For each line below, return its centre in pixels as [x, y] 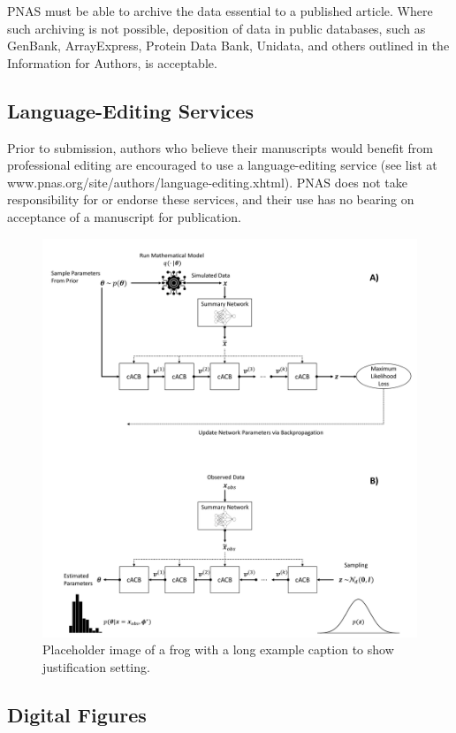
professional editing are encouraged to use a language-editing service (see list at [222, 165]
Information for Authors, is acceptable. [112, 62]
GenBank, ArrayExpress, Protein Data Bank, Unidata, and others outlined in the [228, 46]
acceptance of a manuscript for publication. [125, 216]
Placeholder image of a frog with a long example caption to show [218, 649]
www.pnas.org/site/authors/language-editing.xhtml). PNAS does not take [207, 182]
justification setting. [96, 667]
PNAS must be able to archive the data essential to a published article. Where [220, 11]
